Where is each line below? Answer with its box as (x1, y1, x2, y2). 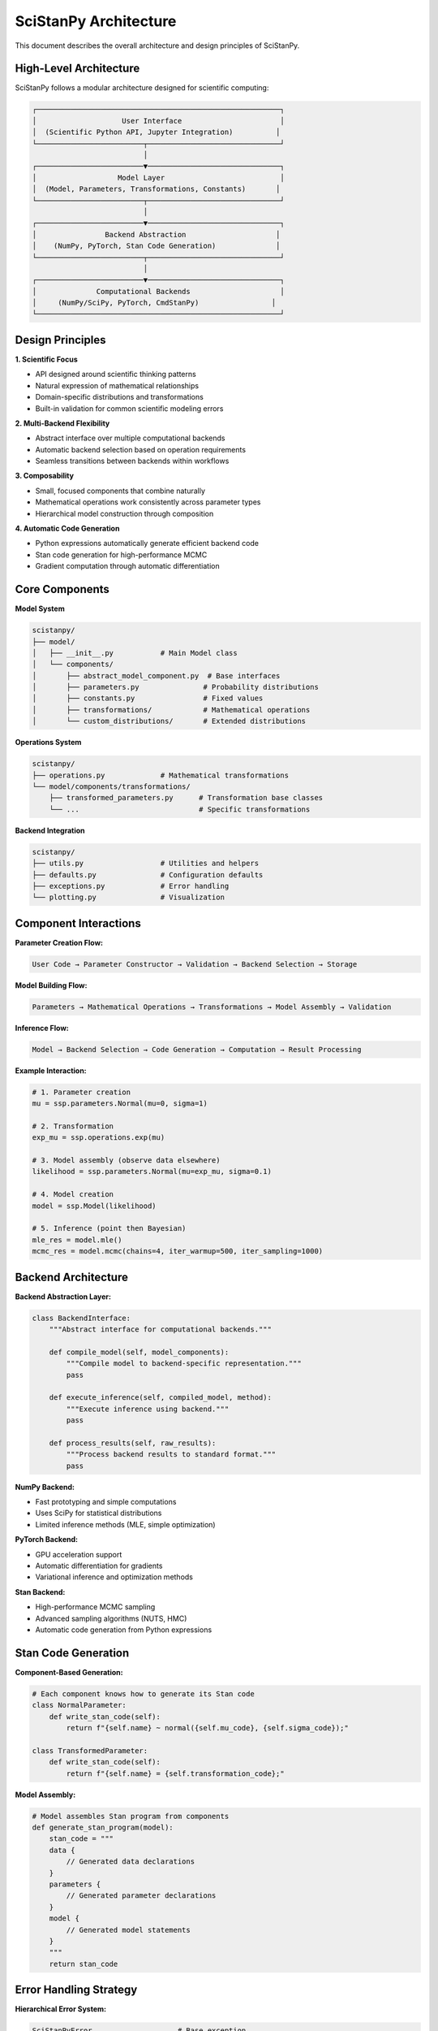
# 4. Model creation (32, 1190, 114, 1199)
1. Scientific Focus (15, 354, 78, 364)
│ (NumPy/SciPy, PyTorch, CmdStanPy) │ (32, 298, 277, 308)
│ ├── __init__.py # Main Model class (32, 648, 238, 657)
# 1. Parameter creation (32, 1087, 131, 1097)
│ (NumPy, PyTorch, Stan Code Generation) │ (32, 241, 281, 251)
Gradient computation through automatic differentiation (35, 561, 220, 571)
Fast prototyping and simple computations (35, 1497, 177, 1507)
